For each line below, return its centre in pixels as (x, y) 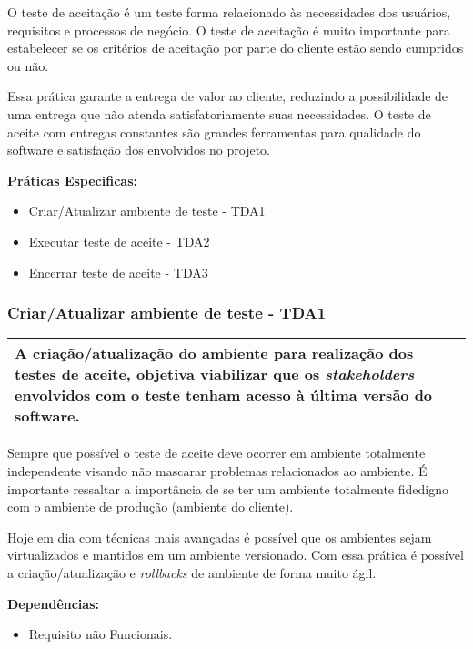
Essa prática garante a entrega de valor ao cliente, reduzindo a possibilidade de (228, 96)
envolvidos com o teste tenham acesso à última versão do (224, 395)
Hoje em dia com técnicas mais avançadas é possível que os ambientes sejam (220, 537)
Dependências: (53, 603)
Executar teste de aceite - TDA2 (119, 241)
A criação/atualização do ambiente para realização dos (214, 353)
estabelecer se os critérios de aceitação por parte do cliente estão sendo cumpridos (236, 48)
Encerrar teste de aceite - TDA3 (118, 272)
